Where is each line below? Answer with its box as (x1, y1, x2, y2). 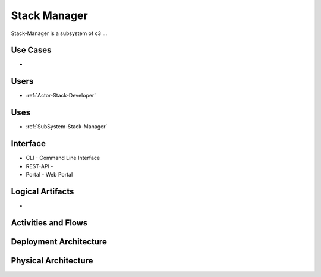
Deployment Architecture (11, 237, 107, 247)
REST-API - (26, 162, 53, 169)
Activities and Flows (11, 218, 88, 228)
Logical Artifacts (11, 186, 74, 196)
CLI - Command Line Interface (26, 155, 100, 162)
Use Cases (11, 45, 52, 55)
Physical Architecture (11, 256, 93, 266)
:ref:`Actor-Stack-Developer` (26, 92, 96, 99)
